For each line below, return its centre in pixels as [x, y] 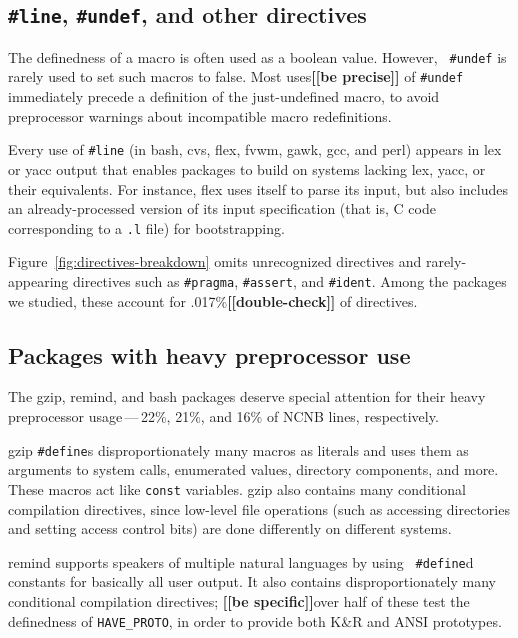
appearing [38, 280]
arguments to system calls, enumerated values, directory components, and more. [253, 469]
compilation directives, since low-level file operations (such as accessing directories [259, 508]
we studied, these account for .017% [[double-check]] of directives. [213, 300]
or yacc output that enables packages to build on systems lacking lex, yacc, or [247, 168]
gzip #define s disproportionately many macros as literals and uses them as [238, 449]
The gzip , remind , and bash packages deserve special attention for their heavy [247, 396]
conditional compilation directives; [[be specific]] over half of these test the [239, 600]
